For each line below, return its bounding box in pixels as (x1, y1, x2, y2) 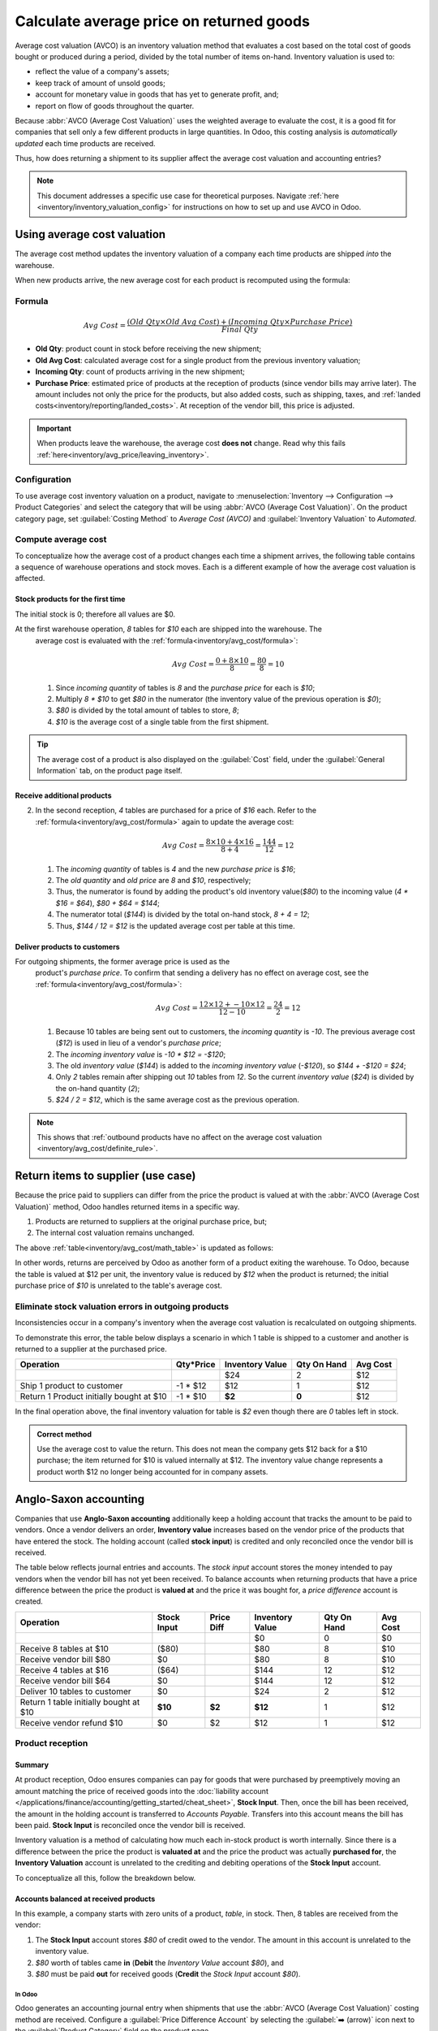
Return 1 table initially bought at (19, 1696, 140, 1708)
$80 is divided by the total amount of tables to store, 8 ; (55, 705, 239, 715)
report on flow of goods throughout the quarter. (35, 101, 195, 110)
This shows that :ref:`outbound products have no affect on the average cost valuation (36, 1132, 322, 1141)
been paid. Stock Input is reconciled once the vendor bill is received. (15, 1821, 246, 1830)
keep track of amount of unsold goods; (35, 78, 165, 88)
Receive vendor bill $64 (19, 1674, 111, 1686)
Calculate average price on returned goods (15, 12, 310, 30)
